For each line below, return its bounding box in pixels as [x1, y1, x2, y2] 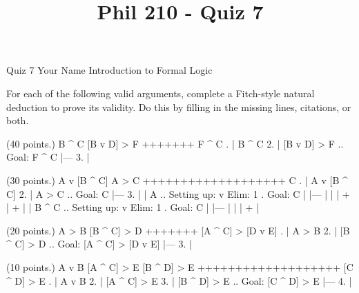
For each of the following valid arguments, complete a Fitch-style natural [6, 85, 315, 100]
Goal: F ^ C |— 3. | [6, 150, 90, 164]
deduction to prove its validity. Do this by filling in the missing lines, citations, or [6, 99, 351, 114]
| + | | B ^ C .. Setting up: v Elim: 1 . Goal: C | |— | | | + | [6, 200, 260, 214]
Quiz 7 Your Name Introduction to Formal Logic [6, 63, 213, 77]
